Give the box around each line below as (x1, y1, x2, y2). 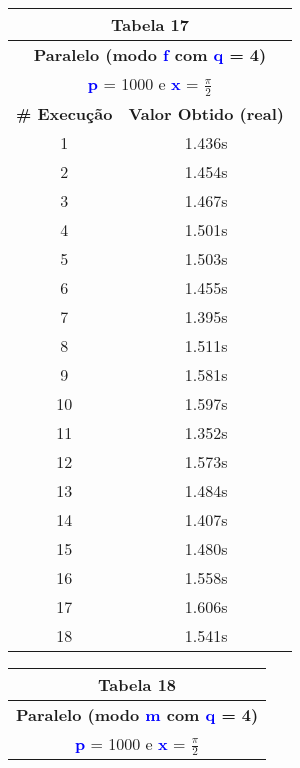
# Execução (16, 101, 113, 125)
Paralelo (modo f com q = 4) (33, 43, 267, 66)
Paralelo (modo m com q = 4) (16, 702, 259, 726)
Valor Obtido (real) (128, 101, 284, 125)
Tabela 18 (98, 672, 177, 696)
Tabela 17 (111, 13, 189, 36)
